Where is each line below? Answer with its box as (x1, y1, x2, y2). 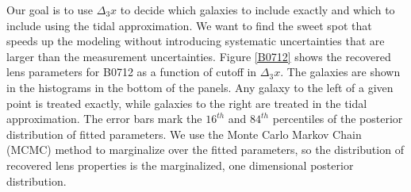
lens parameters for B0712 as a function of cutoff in (6, 63, 257, 80)
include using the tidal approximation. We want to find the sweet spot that (6, 17, 372, 33)
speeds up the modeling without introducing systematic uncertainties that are (6, 33, 385, 49)
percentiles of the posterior (272, 110, 403, 127)
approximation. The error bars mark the (6, 110, 202, 127)
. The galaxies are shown (280, 63, 401, 80)
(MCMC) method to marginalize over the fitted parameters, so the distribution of (6, 141, 404, 158)
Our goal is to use (6, 2, 94, 17)
